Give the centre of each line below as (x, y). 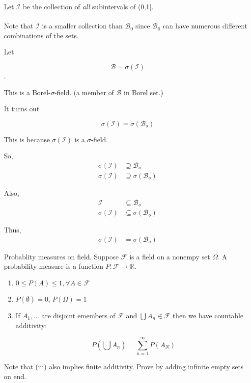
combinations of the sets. (41, 35)
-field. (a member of (84, 92)
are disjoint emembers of (78, 315)
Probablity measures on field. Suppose (61, 256)
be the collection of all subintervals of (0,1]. (88, 6)
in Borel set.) (144, 92)
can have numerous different (205, 26)
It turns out (22, 109)
